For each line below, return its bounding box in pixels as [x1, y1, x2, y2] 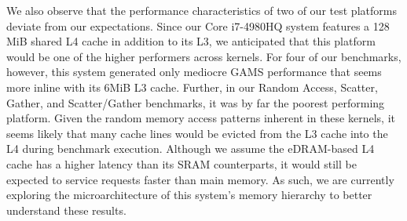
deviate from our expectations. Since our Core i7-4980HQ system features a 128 [6, 17, 390, 34]
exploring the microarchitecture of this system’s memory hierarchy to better [6, 187, 372, 203]
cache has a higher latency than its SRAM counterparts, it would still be [6, 155, 357, 172]
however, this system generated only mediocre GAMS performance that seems [6, 63, 382, 80]
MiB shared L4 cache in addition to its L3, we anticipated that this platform [6, 33, 376, 49]
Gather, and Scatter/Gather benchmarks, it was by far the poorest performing [6, 94, 385, 110]
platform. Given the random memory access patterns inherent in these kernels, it [6, 110, 395, 126]
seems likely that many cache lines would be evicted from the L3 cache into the [6, 125, 388, 141]
